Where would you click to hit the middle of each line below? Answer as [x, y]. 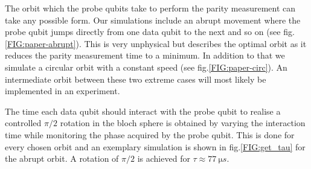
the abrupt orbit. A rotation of [62, 158]
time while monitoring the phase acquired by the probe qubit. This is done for [150, 134]
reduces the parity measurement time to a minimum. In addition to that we [145, 55]
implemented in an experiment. [63, 91]
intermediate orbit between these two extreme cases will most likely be [136, 79]
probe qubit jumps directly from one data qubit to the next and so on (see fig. [150, 32]
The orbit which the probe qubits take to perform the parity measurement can [150, 8]
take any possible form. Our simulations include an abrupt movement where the [153, 20]
